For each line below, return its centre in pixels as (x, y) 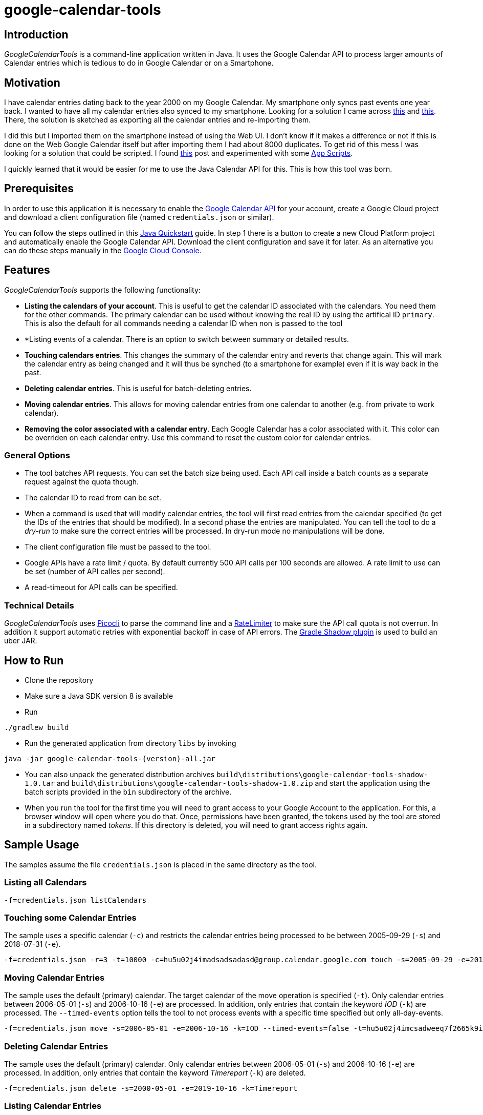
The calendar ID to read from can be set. (93, 498)
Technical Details (39, 605)
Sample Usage (42, 845)
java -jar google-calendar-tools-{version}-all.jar (110, 759)
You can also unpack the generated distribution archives (120, 775)
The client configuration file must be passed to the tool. (118, 547)
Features (27, 270)
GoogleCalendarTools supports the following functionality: (102, 290)
